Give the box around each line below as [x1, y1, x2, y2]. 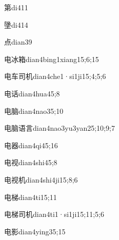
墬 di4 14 [4, 19, 28, 30]
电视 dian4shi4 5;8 [4, 157, 57, 168]
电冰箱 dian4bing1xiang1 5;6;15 [4, 53, 99, 64]
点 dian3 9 [4, 36, 32, 47]
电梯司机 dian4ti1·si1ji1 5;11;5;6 [4, 209, 104, 219]
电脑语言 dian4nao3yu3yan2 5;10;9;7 [4, 123, 115, 133]
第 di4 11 [4, 2, 28, 12]
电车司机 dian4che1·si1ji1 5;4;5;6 [4, 71, 106, 82]
